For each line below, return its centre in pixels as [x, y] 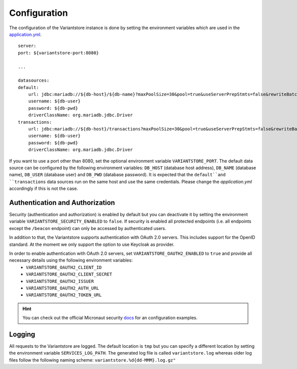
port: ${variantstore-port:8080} [58, 53]
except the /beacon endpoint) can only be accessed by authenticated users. [88, 228]
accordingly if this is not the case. [44, 188]
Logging [22, 334]
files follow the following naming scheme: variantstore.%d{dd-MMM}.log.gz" [92, 360]
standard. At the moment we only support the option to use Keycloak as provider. [92, 244]
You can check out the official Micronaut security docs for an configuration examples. [110, 318]
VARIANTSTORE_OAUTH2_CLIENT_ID [64, 267]
